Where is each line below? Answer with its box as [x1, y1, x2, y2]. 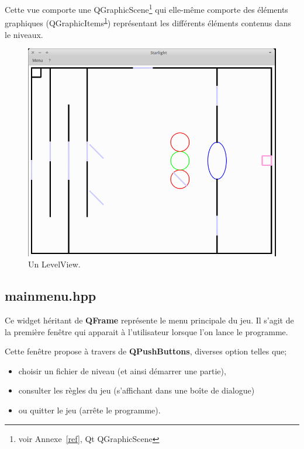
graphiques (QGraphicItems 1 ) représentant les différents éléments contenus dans [5, 15, 292, 29]
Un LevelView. [28, 258, 81, 270]
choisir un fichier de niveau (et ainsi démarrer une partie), [18, 364, 226, 377]
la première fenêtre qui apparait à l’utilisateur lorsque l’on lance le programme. [5, 325, 288, 337]
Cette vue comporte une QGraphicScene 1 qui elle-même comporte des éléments [5, 2, 288, 15]
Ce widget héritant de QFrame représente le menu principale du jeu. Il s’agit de [5, 314, 294, 326]
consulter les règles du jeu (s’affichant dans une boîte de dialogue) [18, 384, 255, 396]
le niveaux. [5, 28, 43, 40]
